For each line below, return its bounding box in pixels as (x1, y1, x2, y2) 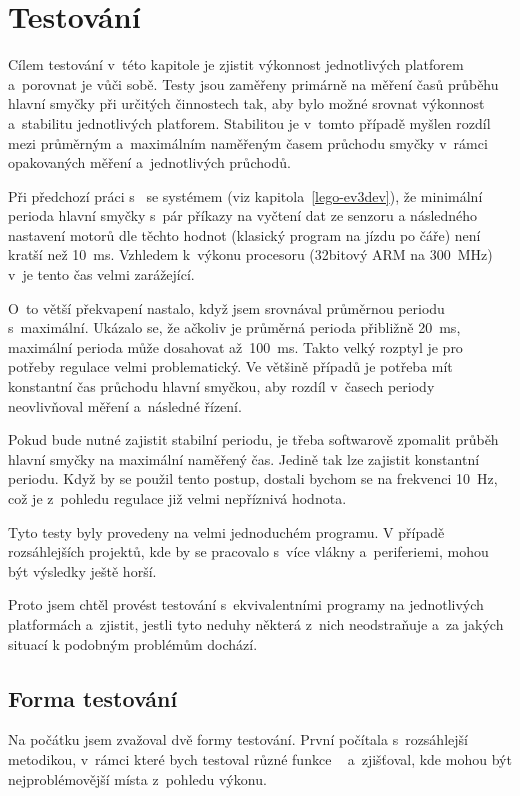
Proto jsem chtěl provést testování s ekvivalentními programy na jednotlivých (8, 594, 484, 615)
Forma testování (8, 682, 178, 713)
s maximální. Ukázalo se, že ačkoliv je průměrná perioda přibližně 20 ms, (8, 317, 461, 338)
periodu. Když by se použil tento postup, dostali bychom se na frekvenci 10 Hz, (8, 468, 498, 489)
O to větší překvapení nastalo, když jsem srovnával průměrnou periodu (8, 297, 445, 318)
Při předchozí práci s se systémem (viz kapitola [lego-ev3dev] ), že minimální (8, 185, 483, 206)
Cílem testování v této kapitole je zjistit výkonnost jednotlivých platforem (8, 54, 464, 75)
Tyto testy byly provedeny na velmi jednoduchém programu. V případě (8, 521, 445, 542)
